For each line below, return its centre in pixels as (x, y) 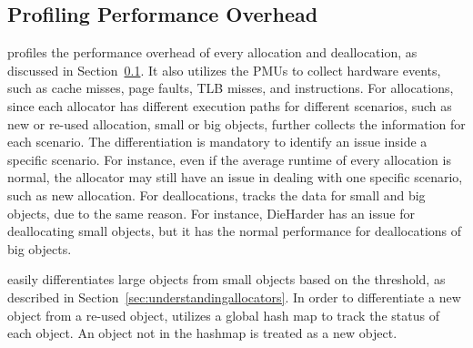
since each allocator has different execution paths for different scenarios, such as (230, 105)
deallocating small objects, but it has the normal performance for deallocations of (235, 231)
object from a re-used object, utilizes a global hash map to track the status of (223, 315)
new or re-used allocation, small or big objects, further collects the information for (236, 123)
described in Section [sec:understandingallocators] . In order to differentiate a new (234, 297)
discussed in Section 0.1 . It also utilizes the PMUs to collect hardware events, (224, 70)
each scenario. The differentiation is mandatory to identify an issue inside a (217, 142)
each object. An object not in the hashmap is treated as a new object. (202, 333)
